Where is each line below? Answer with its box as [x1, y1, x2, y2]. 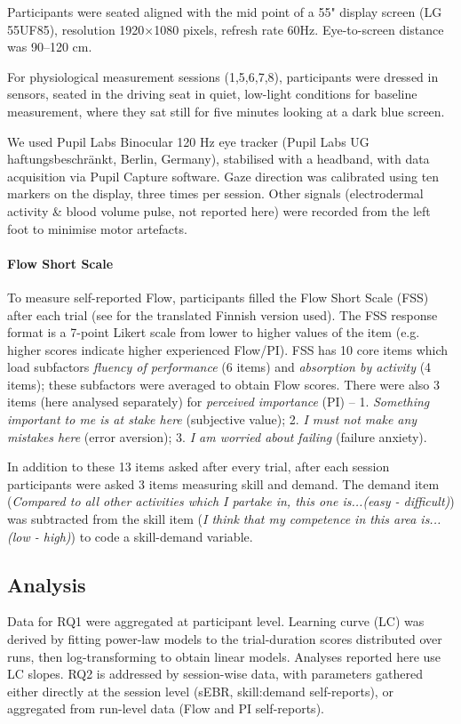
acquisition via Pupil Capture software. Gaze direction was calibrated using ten [7, 166, 440, 185]
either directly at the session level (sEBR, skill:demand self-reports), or [7, 681, 393, 700]
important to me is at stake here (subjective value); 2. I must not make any [7, 410, 417, 429]
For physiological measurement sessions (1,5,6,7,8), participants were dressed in [7, 67, 439, 85]
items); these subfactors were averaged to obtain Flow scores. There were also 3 [7, 374, 440, 393]
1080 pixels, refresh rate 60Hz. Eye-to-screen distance [154, 20, 444, 38]
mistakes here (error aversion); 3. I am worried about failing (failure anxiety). [7, 427, 427, 446]
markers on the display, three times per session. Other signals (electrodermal [7, 184, 424, 203]
